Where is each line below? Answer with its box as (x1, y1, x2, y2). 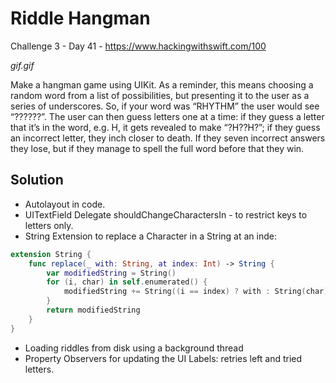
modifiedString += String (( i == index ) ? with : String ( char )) (63, 287, 333, 297)
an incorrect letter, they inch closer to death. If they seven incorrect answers (10, 132, 326, 144)
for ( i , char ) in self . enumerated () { (46, 277, 208, 287)
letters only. (24, 219, 74, 231)
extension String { (10, 249, 92, 259)
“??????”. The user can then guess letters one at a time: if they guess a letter (10, 110, 325, 122)
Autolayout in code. (24, 198, 106, 210)
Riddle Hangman (10, 7, 151, 30)
